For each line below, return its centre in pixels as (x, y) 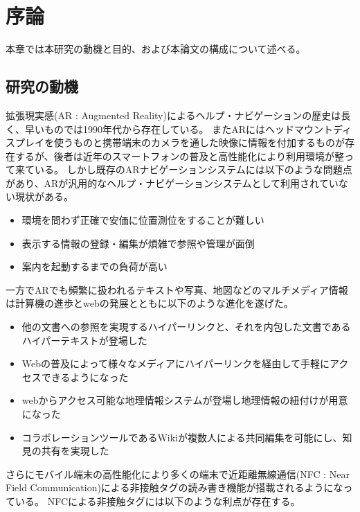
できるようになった (85, 377)
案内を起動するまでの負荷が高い (94, 266)
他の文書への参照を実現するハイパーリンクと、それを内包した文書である (186, 327)
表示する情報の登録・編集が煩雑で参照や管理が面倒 (138, 243)
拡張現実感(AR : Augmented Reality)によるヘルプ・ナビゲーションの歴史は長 (178, 115)
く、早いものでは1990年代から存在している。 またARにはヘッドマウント (170, 129)
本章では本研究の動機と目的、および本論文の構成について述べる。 (156, 49)
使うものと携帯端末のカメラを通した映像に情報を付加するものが (199, 142)
